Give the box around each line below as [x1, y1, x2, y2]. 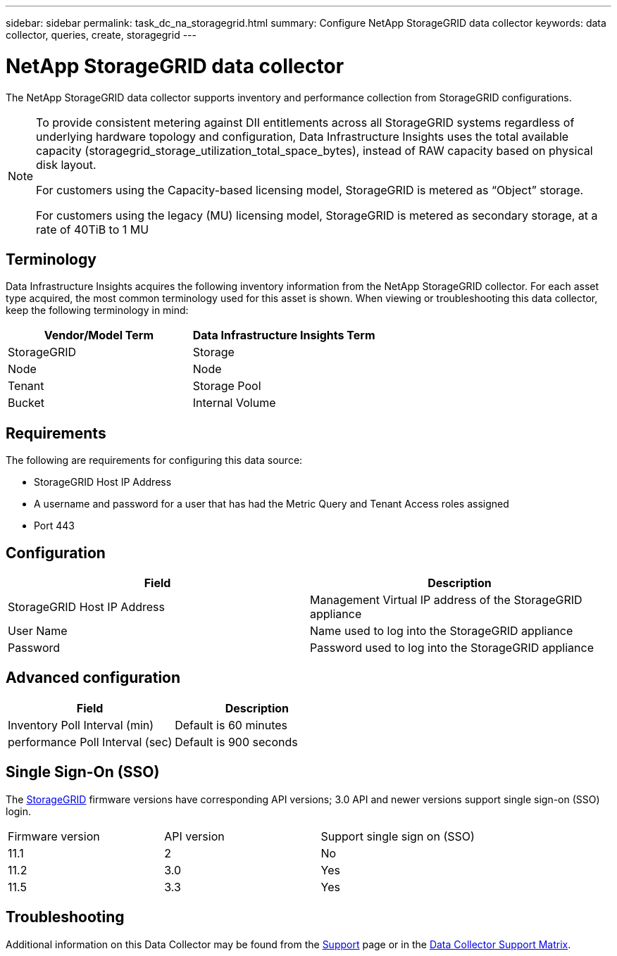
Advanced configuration [6, 669, 181, 687]
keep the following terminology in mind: [6, 304, 189, 317]
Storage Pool [192, 379, 261, 394]
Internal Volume [192, 396, 276, 410]
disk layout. [36, 157, 96, 172]
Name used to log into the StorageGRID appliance [310, 624, 573, 639]
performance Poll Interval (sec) [8, 734, 173, 749]
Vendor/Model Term [44, 328, 154, 343]
